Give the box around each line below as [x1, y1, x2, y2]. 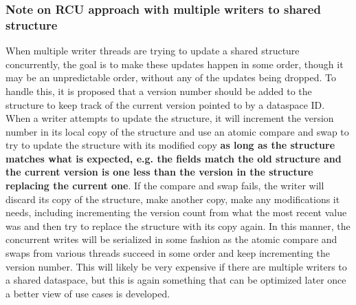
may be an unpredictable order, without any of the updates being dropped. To [5, 70, 336, 85]
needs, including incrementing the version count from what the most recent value [5, 205, 347, 220]
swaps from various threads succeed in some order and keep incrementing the [5, 246, 330, 260]
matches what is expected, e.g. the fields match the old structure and [5, 151, 342, 165]
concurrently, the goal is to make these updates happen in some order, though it [5, 56, 344, 71]
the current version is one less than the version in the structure [5, 165, 313, 179]
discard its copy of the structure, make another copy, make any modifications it [5, 191, 340, 206]
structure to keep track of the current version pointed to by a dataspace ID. [5, 97, 325, 112]
